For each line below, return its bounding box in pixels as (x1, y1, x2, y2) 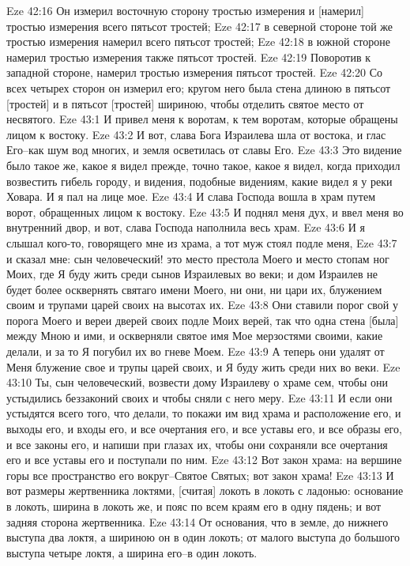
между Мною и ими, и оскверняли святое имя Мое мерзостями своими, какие (6, 327, 383, 344)
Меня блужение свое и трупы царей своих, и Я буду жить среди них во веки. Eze (6, 358, 401, 375)
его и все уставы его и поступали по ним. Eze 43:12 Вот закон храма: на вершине (6, 451, 402, 468)
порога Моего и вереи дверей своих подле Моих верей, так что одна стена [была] (6, 311, 399, 328)
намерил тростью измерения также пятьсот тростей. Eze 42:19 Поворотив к (6, 48, 371, 65)
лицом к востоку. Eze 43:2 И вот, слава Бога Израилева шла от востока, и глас (6, 126, 386, 142)
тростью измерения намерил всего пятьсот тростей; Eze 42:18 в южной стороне (6, 33, 390, 50)
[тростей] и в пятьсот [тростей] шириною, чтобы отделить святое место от (6, 95, 364, 111)
